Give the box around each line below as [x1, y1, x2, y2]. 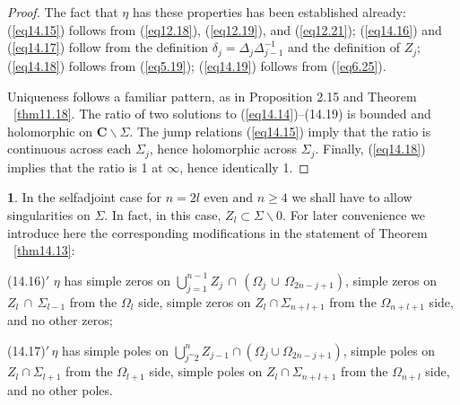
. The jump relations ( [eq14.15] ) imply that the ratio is [129, 121, 431, 140]
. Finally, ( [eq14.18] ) [315, 139, 426, 158]
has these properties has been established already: [132, 3, 406, 21]
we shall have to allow [291, 188, 412, 207]
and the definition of [288, 38, 400, 57]
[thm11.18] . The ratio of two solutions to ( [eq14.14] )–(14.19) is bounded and [13, 104, 431, 123]
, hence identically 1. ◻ [179, 157, 309, 176]
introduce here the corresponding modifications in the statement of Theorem [7, 223, 428, 242]
